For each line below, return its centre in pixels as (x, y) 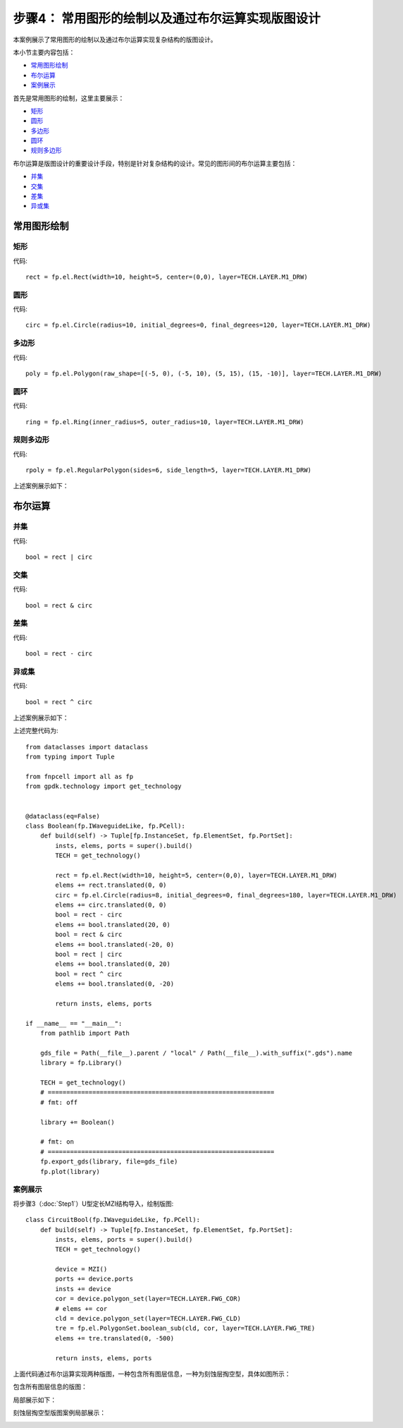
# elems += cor (81, 1308)
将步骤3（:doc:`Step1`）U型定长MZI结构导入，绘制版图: (93, 1204)
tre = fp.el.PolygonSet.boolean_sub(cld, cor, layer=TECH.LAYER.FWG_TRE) (185, 1329)
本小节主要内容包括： (44, 52)
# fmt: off (59, 1102)
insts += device (83, 1289)
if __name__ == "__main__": (74, 1023)
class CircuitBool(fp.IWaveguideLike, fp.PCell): (113, 1220)
